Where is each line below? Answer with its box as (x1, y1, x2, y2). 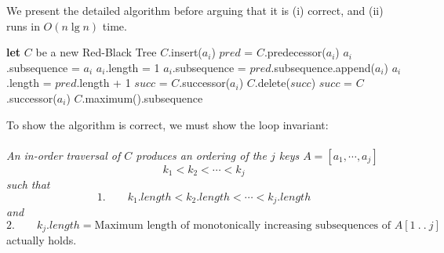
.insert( (168, 44, 202, 60)
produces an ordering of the (136, 146, 267, 163)
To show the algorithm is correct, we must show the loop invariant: (6, 116, 329, 132)
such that (6, 176, 50, 193)
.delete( (254, 74, 290, 91)
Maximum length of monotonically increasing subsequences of (94, 219, 391, 231)
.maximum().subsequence (82, 89, 203, 106)
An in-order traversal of (6, 146, 121, 163)
